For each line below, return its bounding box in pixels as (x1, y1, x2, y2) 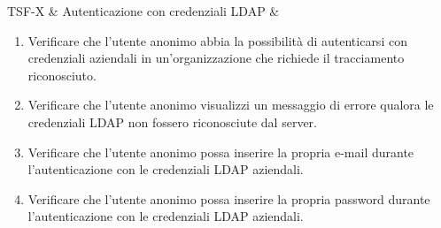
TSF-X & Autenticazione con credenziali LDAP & (7, 2, 280, 19)
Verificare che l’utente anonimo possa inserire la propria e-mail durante (27, 142, 414, 161)
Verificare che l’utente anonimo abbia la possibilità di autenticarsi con (27, 31, 407, 49)
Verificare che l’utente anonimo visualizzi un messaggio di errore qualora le (27, 95, 434, 114)
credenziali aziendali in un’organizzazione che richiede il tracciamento (27, 49, 405, 67)
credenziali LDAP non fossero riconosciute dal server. (27, 112, 317, 131)
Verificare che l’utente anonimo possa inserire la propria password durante (27, 189, 430, 208)
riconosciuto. (27, 65, 97, 84)
